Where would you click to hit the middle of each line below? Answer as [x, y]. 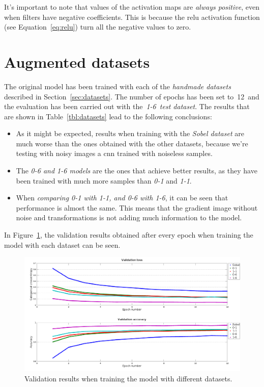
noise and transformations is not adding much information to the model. [129, 217]
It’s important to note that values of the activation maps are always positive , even [132, 7]
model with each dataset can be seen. [62, 244]
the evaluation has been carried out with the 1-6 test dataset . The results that [127, 106]
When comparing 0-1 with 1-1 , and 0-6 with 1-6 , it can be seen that [122, 198]
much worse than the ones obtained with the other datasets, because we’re [132, 143]
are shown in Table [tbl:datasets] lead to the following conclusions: [108, 116]
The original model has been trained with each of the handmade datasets [118, 86]
